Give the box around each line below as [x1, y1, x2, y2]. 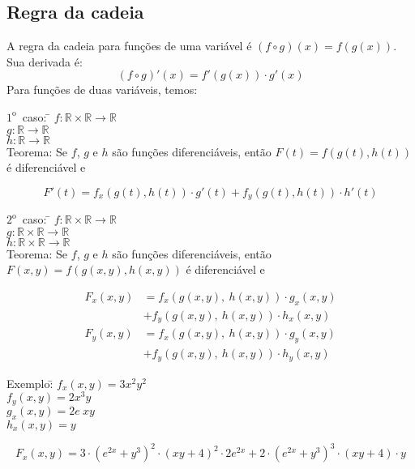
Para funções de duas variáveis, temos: [6, 81, 198, 98]
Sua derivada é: [6, 53, 83, 70]
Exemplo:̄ [6, 374, 53, 391]
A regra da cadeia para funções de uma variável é [6, 37, 252, 54]
